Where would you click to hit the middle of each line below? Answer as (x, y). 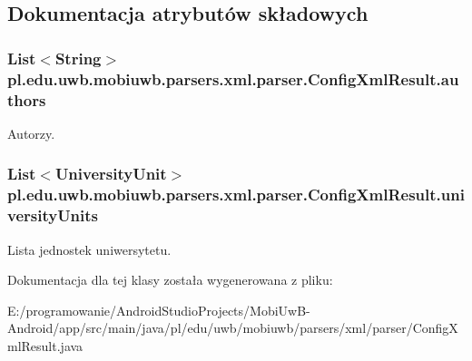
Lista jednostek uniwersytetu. (89, 249)
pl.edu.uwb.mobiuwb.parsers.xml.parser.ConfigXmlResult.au (233, 78)
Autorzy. (31, 133)
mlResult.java (45, 345)
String (78, 58)
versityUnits (53, 215)
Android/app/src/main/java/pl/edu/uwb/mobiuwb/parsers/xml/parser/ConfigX (233, 328)
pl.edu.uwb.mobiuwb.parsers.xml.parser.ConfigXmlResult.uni (236, 195)
